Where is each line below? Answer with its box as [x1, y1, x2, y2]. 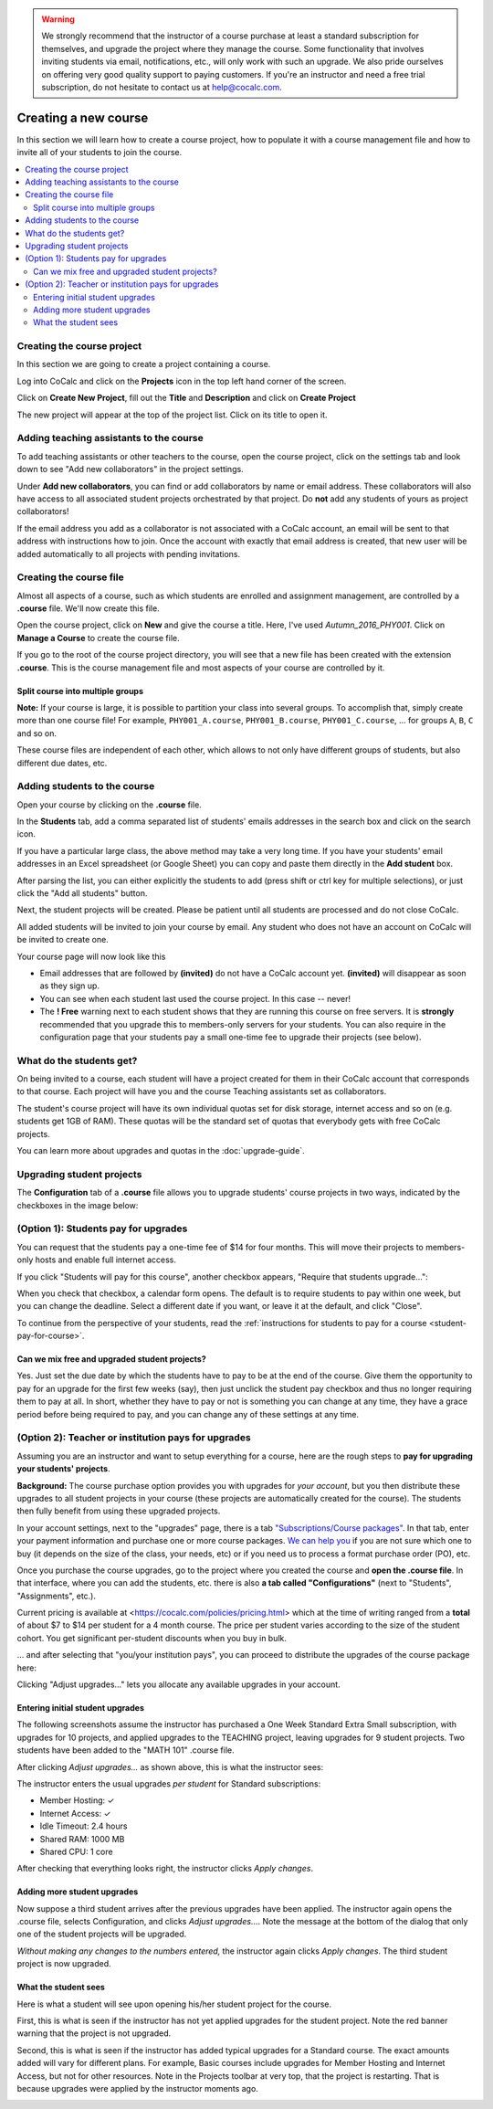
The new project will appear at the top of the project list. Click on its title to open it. [16, 409, 328, 420]
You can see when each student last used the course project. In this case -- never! [39, 993, 351, 1004]
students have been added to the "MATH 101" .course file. [16, 1745, 235, 1756]
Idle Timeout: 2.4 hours [39, 1820, 128, 1831]
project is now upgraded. [16, 1958, 111, 1969]
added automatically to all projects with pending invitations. [16, 548, 241, 559]
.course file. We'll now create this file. [16, 603, 160, 614]
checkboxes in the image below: [16, 1199, 139, 1210]
